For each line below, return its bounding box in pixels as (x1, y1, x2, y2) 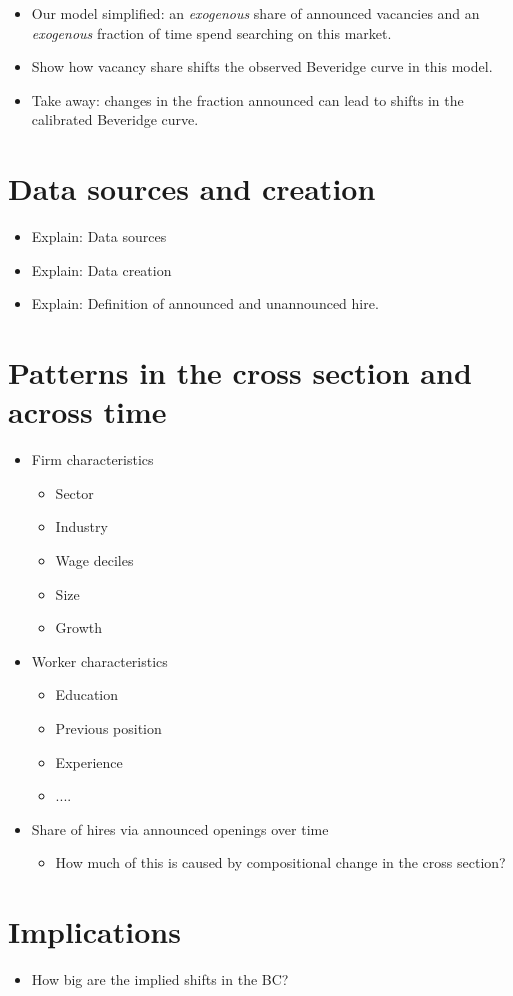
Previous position (55, 717, 162, 738)
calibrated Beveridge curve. (31, 109, 199, 130)
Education (55, 684, 119, 705)
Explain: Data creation (31, 259, 172, 280)
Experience (55, 751, 123, 772)
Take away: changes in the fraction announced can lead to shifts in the (31, 89, 464, 110)
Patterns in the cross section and (8, 352, 472, 393)
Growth (55, 617, 103, 638)
